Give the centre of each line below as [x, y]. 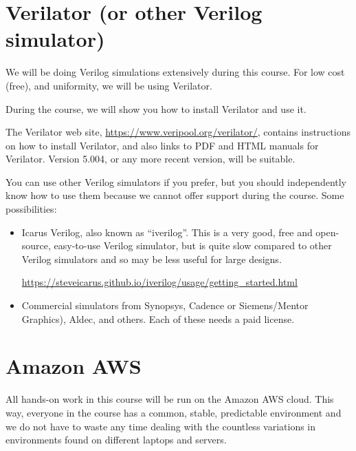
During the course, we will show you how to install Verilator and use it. [156, 108]
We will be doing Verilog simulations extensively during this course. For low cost [175, 72]
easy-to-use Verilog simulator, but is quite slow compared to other [193, 245]
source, [36, 245]
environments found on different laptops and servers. [116, 440]
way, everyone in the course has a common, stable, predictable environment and [174, 412]
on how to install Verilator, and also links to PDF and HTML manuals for [162, 145]
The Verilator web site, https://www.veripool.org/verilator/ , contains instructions [178, 132]
